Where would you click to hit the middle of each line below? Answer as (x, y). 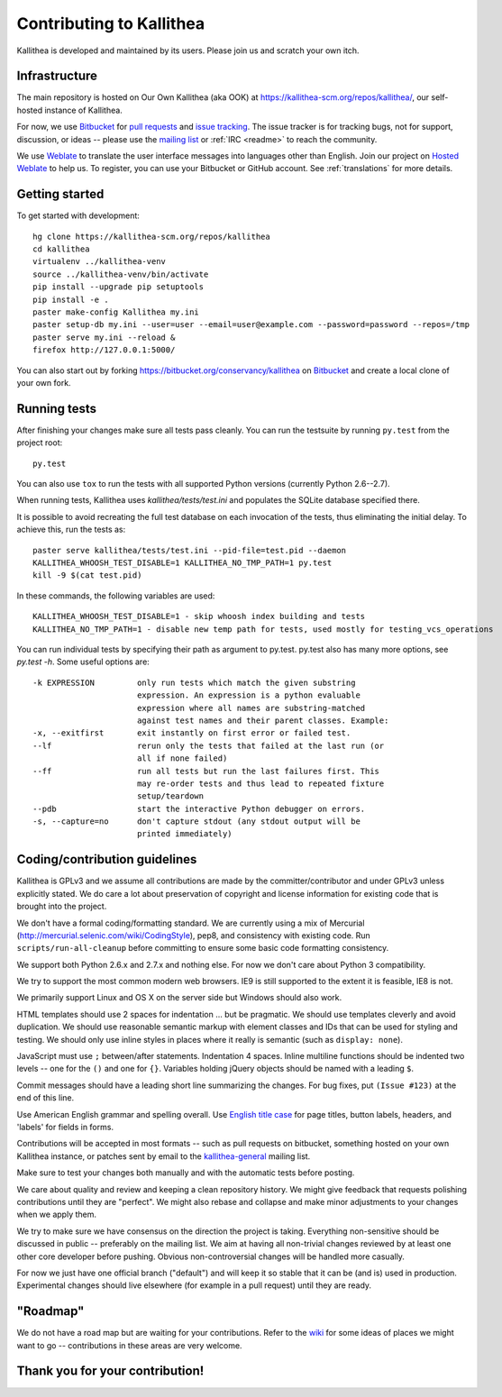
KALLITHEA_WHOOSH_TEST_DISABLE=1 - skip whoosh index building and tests (199, 616)
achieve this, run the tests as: (71, 530)
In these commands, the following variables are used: (116, 596)
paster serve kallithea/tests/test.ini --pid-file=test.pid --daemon (190, 550)
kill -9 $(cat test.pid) (87, 575)
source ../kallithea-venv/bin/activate (121, 274)
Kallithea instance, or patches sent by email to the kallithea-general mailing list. (164, 1156)
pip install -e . (71, 299)
